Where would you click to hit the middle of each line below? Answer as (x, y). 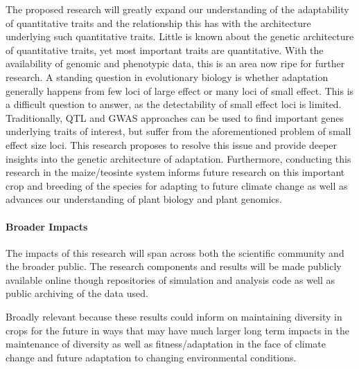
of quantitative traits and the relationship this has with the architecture (158, 22)
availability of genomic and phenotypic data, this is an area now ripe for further (175, 63)
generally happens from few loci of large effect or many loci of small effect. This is (180, 90)
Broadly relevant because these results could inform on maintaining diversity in (174, 317)
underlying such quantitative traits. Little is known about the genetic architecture (180, 36)
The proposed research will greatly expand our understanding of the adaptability (177, 9)
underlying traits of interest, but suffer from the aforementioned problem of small (178, 131)
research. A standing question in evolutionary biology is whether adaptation (167, 76)
